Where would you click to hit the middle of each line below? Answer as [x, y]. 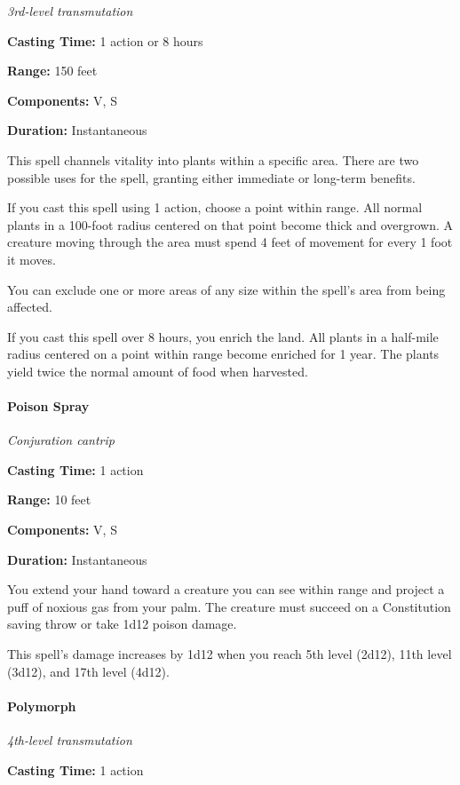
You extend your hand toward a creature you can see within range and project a [226, 589]
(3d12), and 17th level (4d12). [88, 671]
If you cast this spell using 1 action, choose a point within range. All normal [215, 207]
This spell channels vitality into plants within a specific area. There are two [213, 159]
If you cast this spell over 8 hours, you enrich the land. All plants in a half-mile [223, 336]
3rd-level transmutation [70, 11]
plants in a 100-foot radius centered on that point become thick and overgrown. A [230, 224]
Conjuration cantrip [61, 440]
